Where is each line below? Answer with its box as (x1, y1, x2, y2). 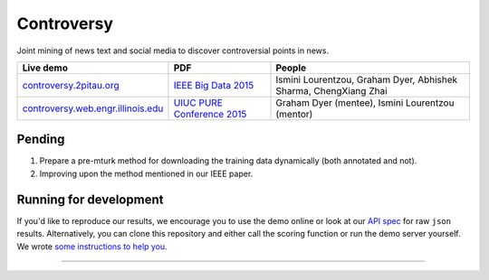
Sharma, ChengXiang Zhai (275, 84, 388, 97)
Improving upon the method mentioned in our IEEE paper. (39, 168, 254, 179)
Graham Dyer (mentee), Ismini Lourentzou (275, 96, 455, 108)
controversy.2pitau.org (22, 79, 120, 91)
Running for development (16, 191, 164, 207)
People (275, 61, 307, 74)
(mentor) (275, 107, 313, 120)
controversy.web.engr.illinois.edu (22, 102, 164, 115)
